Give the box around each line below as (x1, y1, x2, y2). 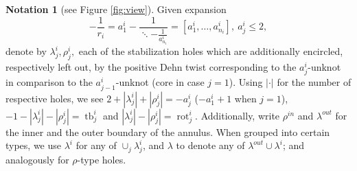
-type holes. (77, 152, 126, 166)
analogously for (5, 152, 69, 166)
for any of (76, 138, 117, 152)
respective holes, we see (5, 91, 104, 105)
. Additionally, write (195, 108, 280, 122)
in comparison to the (5, 75, 93, 89)
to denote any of (176, 138, 245, 152)
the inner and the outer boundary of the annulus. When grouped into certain (5, 124, 330, 139)
